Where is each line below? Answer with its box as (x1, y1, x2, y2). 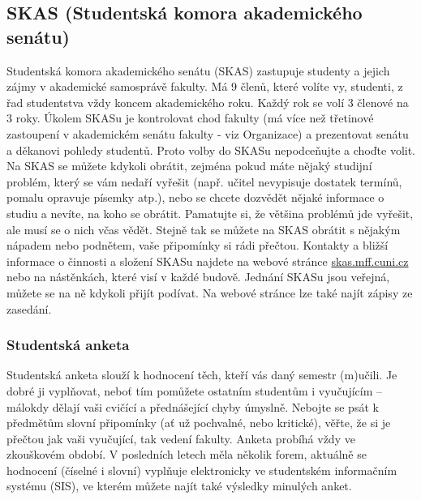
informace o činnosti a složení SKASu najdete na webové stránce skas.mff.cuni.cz (6, 252, 409, 269)
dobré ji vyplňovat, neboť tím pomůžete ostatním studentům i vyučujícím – (6, 382, 382, 399)
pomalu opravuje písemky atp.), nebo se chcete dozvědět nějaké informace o (6, 189, 384, 206)
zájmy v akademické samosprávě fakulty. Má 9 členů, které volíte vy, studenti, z (6, 78, 403, 95)
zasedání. (6, 300, 52, 317)
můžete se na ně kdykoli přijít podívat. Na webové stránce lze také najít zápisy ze (6, 284, 413, 301)
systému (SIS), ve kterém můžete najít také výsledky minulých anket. (6, 477, 352, 494)
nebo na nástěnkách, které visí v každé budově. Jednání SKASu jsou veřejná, (6, 268, 390, 285)
